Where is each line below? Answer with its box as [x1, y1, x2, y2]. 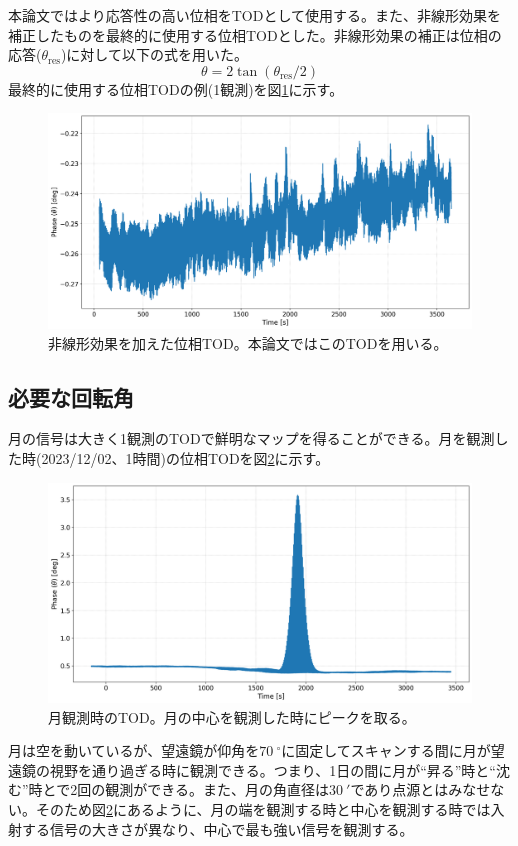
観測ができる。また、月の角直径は [105, 779, 329, 800]
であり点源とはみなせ [350, 779, 491, 800]
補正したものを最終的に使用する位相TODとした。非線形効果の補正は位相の [8, 24, 502, 45]
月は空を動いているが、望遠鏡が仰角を [8, 740, 260, 761]
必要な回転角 [8, 381, 134, 412]
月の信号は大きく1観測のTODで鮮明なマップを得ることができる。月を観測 [8, 428, 495, 449]
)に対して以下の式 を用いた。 [60, 44, 248, 65]
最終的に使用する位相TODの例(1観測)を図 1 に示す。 [8, 78, 344, 99]
